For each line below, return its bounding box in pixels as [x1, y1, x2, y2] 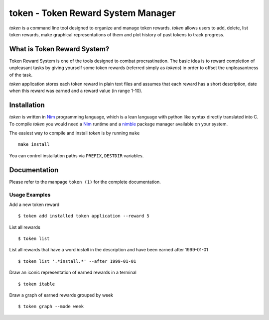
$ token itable [18, 281, 55, 287]
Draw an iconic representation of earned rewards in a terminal [9, 269, 136, 276]
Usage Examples [9, 191, 51, 198]
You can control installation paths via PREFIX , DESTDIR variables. [9, 152, 144, 159]
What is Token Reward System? [9, 45, 110, 53]
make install [18, 142, 50, 147]
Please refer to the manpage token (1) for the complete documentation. [9, 179, 161, 185]
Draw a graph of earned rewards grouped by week [9, 292, 114, 298]
